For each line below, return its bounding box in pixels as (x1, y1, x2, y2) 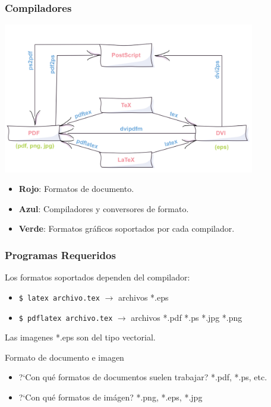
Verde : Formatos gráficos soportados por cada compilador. (18, 222, 235, 235)
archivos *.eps (118, 291, 169, 303)
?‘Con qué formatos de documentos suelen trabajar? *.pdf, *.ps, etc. (18, 371, 267, 383)
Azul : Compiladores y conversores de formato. (18, 202, 189, 214)
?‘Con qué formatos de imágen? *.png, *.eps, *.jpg (18, 390, 203, 403)
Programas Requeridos (5, 247, 116, 262)
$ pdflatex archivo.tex (18, 314, 113, 323)
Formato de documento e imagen (5, 351, 124, 363)
